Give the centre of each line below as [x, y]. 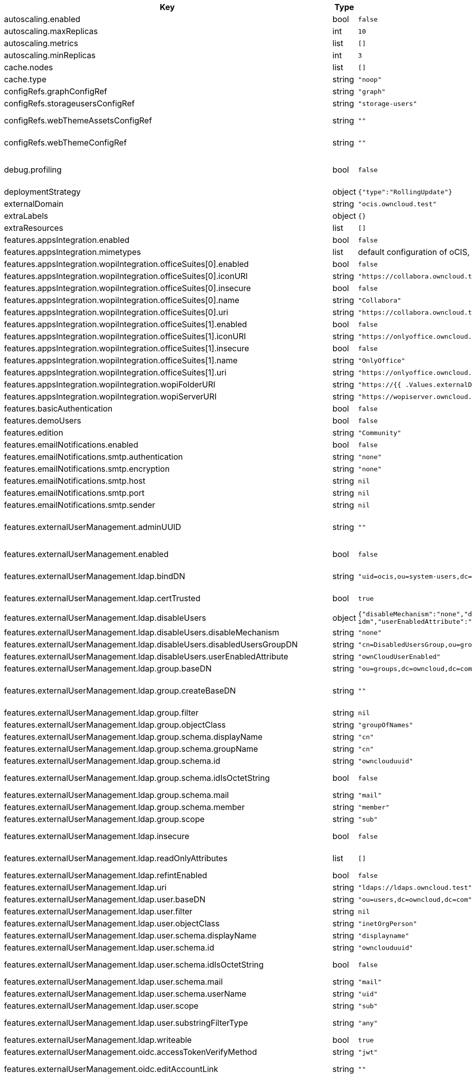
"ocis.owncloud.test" [397, 204]
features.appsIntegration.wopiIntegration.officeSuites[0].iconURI [126, 276]
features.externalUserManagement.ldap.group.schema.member [124, 807]
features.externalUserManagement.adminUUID [93, 527]
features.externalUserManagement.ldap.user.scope [101, 1006]
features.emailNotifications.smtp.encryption [87, 469]
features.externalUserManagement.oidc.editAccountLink [111, 1069]
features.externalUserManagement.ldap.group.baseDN [108, 668]
